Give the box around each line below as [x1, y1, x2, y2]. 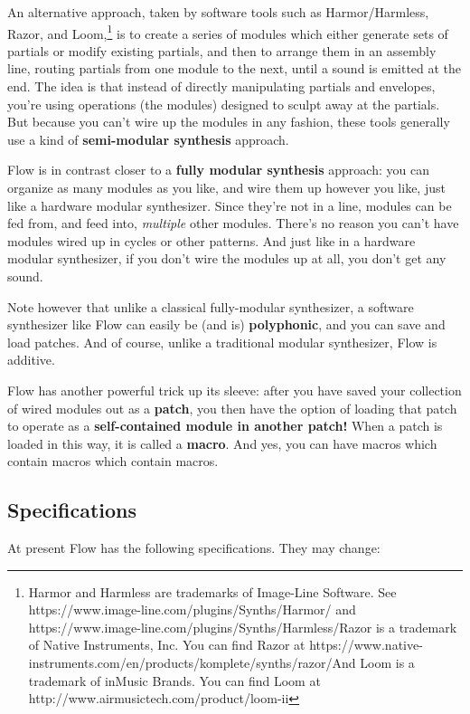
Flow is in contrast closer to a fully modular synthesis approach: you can [7, 160, 429, 179]
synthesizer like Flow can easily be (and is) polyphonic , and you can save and [7, 315, 446, 334]
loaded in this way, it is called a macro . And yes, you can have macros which [7, 433, 437, 452]
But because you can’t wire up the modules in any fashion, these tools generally [7, 112, 450, 131]
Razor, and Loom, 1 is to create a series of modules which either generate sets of [7, 21, 448, 43]
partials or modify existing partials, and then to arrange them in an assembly [7, 41, 437, 60]
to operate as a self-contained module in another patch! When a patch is [7, 416, 443, 435]
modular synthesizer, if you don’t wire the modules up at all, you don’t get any [7, 249, 446, 268]
